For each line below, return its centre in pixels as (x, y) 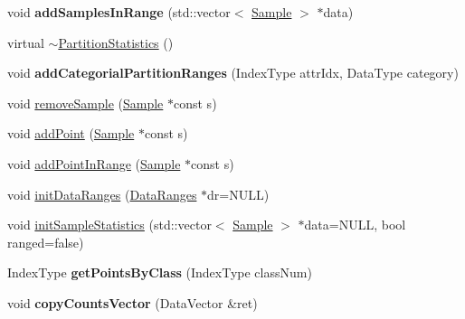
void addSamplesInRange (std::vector (119, 12)
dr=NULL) (238, 194)
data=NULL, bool (355, 225)
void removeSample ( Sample (85, 103)
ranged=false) (46, 242)
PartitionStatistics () (116, 42)
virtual (26, 42)
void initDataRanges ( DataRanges (102, 194)
